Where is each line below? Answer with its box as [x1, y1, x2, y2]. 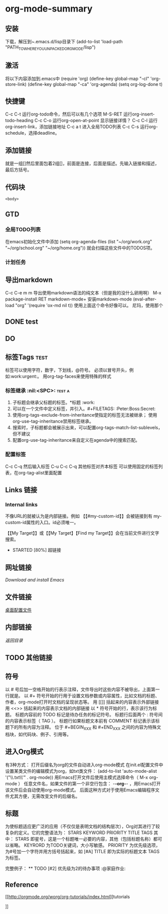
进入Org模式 [5, 747, 44, 756]
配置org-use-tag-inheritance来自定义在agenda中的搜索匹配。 [12, 437, 140, 443]
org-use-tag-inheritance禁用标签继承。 [12, 418, 94, 425]
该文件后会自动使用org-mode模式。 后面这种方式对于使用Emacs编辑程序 [5, 787, 155, 793]
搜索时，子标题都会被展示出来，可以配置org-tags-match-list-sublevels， [12, 425, 163, 431]
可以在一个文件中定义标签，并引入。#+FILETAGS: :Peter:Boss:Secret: [12, 405, 156, 412]
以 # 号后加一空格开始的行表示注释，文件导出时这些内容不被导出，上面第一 [5, 686, 160, 692]
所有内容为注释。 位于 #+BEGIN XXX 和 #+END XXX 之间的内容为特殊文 [18, 724, 161, 731]
